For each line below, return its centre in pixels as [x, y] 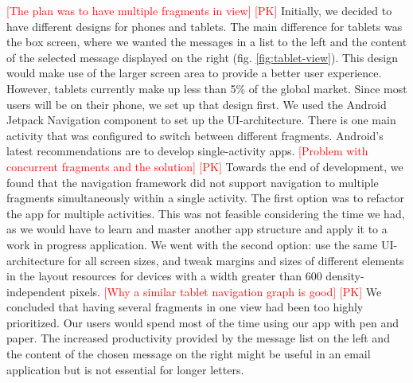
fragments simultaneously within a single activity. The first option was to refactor [205, 198]
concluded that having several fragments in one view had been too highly [185, 307]
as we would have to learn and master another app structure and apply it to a [197, 229]
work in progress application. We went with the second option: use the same [192, 244]
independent [36, 291]
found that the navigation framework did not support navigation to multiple [193, 182]
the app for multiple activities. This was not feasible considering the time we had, [206, 213]
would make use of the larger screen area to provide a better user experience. [194, 73]
